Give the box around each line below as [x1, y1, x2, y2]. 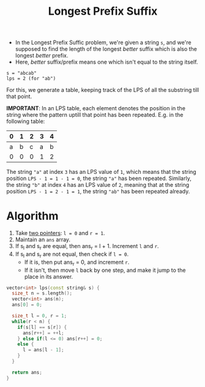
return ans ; [12, 369, 43, 375]
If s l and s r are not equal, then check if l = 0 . [15, 250, 129, 259]
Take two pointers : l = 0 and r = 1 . [15, 230, 105, 237]
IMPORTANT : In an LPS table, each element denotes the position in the [6, 105, 185, 112]
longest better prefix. [15, 52, 69, 59]
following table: [6, 118, 45, 125]
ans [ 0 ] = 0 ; [12, 302, 43, 308]
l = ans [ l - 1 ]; [22, 347, 64, 353]
